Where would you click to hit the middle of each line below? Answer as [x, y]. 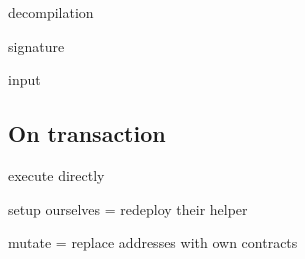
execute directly [56, 174]
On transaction [87, 133]
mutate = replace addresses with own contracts [153, 242]
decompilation [51, 12]
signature [36, 45]
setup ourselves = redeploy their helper [128, 208]
